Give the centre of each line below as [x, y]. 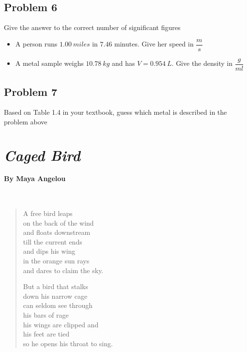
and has [123, 63]
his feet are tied [46, 334]
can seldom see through [58, 305]
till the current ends [53, 241]
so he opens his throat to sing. [68, 343]
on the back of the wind [58, 222]
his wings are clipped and [61, 324]
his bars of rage [46, 315]
